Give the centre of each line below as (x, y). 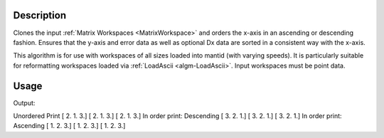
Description (40, 15)
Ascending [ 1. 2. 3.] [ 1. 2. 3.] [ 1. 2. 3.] (69, 126)
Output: (24, 102)
